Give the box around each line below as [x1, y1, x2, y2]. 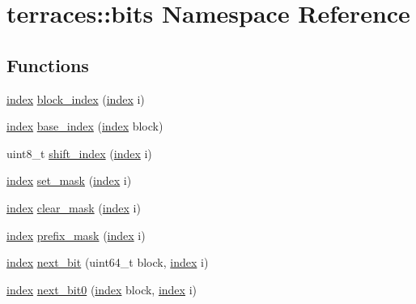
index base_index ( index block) [6, 118, 163, 135]
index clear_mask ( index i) [6, 199, 141, 216]
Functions [6, 52, 89, 77]
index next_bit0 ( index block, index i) [6, 280, 197, 298]
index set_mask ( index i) [6, 172, 132, 189]
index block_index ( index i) [6, 90, 145, 107]
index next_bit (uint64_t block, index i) [6, 254, 209, 271]
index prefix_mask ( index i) [6, 226, 146, 243]
